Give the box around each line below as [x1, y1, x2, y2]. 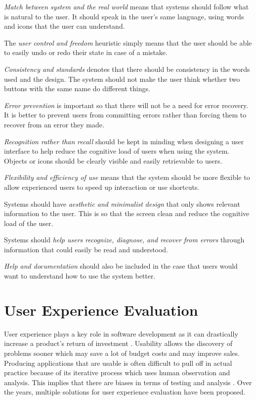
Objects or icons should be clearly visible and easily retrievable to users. [4, 155, 222, 166]
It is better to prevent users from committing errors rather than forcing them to [4, 110, 247, 120]
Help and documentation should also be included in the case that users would [4, 261, 238, 271]
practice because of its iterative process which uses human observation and [4, 367, 230, 378]
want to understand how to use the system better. [4, 271, 156, 281]
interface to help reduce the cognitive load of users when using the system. [4, 146, 230, 156]
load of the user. [4, 218, 53, 228]
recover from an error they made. [4, 119, 104, 129]
